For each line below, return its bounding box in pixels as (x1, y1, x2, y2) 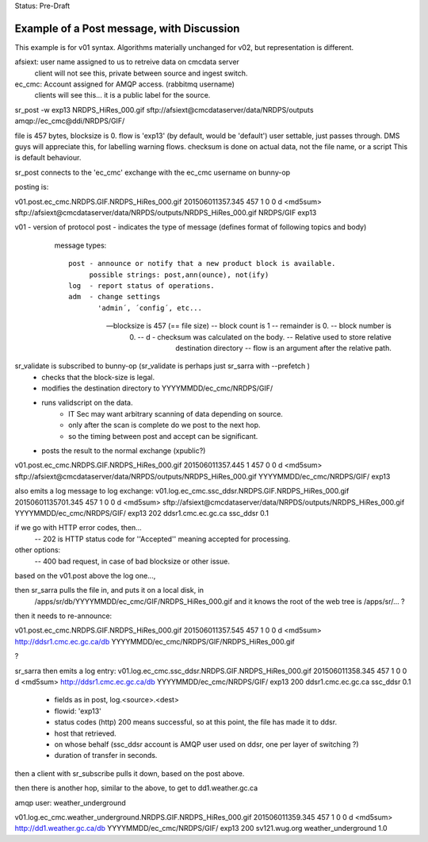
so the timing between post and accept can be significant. (68, 431, 258, 440)
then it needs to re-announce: (14, 611, 113, 621)
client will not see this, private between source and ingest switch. (34, 68, 248, 78)
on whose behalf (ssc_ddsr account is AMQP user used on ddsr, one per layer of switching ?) (54, 740, 360, 749)
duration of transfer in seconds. (54, 751, 158, 760)
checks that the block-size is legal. (41, 372, 155, 382)
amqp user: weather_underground (14, 798, 126, 807)
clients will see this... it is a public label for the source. (34, 90, 211, 100)
